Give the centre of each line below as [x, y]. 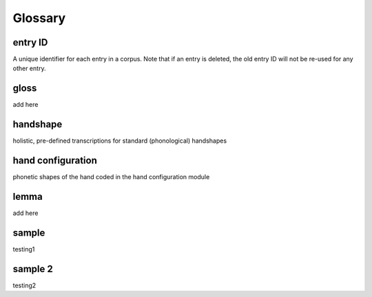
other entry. [29, 68]
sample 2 [33, 269]
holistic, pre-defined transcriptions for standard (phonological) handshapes [120, 141]
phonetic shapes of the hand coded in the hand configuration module [111, 177]
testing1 [24, 249]
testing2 [24, 285]
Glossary [39, 18]
